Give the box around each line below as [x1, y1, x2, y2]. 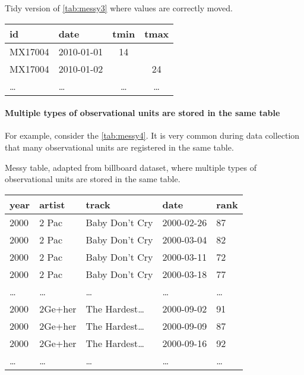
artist [39, 197, 65, 211]
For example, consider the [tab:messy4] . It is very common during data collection [5, 129, 300, 142]
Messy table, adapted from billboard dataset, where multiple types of [5, 161, 256, 173]
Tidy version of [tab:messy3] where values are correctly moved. [5, 2, 233, 14]
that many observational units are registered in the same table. [5, 140, 234, 153]
